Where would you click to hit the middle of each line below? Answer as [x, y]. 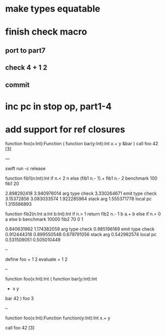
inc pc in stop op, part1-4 [59, 106]
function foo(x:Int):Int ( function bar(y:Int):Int [51, 278]
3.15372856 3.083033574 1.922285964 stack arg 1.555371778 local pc [78, 199]
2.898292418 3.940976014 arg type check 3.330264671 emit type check [81, 193]
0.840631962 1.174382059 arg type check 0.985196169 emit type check [80, 229]
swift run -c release [25, 168]
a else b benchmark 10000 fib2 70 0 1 [44, 219]
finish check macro [46, 32]
